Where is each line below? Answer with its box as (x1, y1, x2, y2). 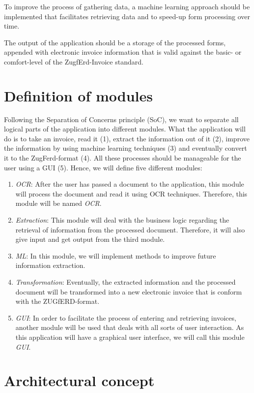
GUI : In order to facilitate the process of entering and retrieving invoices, (15, 312, 236, 323)
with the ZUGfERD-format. (15, 296, 100, 306)
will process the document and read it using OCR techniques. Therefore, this (15, 188, 248, 198)
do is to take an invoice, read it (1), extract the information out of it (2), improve (4, 133, 250, 143)
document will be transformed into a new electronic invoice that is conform (15, 286, 242, 296)
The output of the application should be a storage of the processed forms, (4, 37, 226, 47)
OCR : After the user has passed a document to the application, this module (15, 179, 244, 189)
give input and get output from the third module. (15, 234, 165, 244)
